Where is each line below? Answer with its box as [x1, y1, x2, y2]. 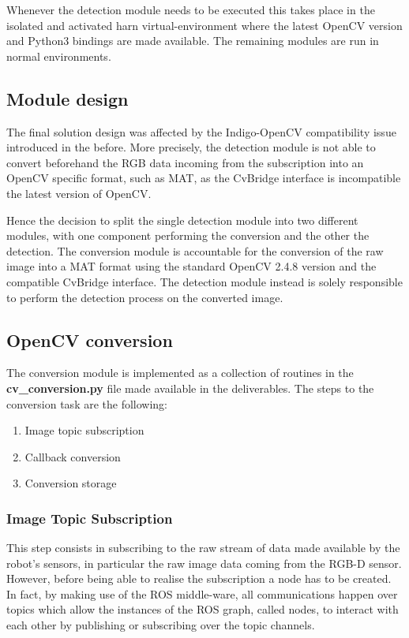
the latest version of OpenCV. [6, 185, 152, 201]
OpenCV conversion [6, 327, 173, 352]
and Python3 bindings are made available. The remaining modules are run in [6, 32, 379, 49]
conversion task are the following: [6, 395, 168, 412]
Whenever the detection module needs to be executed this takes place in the [6, 2, 375, 17]
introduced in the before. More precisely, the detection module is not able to [6, 139, 376, 155]
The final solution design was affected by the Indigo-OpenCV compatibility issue [6, 123, 396, 140]
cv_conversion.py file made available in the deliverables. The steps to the [6, 379, 374, 396]
